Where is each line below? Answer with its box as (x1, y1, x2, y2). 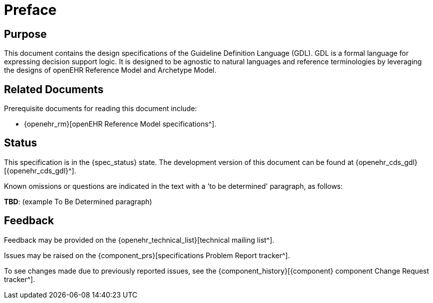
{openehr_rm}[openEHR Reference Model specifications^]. (24, 120, 217, 129)
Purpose (4, 27, 47, 40)
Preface (4, 1, 57, 18)
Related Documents (4, 83, 104, 96)
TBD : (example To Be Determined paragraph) (4, 197, 152, 206)
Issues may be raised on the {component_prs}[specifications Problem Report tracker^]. (4, 251, 290, 260)
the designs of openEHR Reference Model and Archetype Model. (4, 66, 217, 75)
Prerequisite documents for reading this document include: (4, 104, 197, 113)
